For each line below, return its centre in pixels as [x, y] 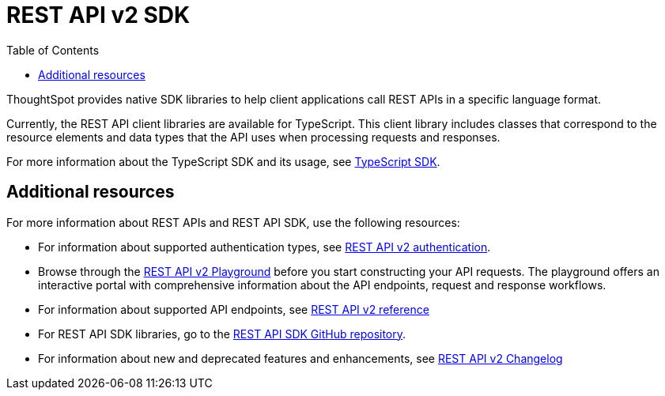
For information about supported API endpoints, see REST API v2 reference [234, 309]
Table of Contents [53, 50]
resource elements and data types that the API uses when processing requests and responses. [253, 137]
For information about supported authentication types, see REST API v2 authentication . [264, 247]
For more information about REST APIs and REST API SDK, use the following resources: [233, 222]
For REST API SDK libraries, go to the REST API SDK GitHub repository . [222, 334]
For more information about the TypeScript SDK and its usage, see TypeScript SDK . [223, 161]
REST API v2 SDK [98, 15]
